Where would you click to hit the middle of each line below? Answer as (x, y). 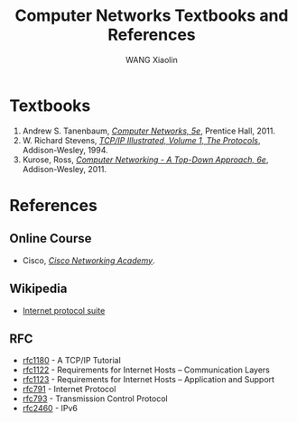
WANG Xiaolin (152, 60)
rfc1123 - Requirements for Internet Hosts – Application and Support (148, 380)
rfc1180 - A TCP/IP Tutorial (72, 361)
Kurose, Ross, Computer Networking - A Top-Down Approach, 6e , (145, 160)
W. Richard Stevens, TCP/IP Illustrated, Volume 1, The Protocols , (141, 140)
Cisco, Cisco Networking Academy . (88, 260)
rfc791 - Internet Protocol (69, 390)
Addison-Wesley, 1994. (65, 150)
